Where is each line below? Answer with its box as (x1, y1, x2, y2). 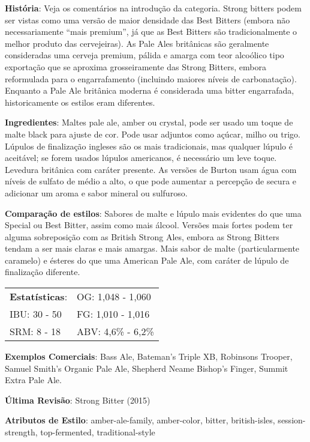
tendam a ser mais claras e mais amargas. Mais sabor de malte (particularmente (5, 242, 300, 255)
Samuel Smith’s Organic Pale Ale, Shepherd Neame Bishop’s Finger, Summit (5, 362, 288, 374)
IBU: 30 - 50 (10, 307, 62, 321)
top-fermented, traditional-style (40, 426, 155, 438)
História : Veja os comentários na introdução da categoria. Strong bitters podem (5, 2, 302, 14)
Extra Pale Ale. (5, 374, 62, 386)
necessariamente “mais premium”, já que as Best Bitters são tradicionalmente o (5, 25, 297, 38)
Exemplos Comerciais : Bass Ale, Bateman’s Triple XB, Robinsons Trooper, (5, 350, 293, 363)
